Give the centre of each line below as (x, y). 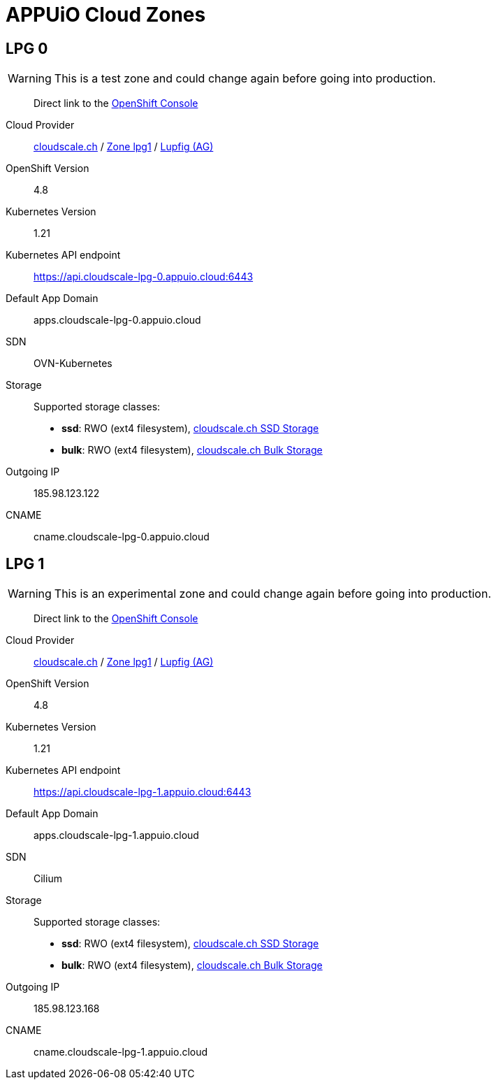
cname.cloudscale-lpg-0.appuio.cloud (122, 537)
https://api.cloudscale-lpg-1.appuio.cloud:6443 (143, 792)
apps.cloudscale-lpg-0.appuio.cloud (117, 320)
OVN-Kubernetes (73, 364)
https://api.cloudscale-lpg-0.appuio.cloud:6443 (144, 277)
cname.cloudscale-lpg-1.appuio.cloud (121, 1052)
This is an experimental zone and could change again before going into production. (273, 594)
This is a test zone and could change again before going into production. (245, 79)
